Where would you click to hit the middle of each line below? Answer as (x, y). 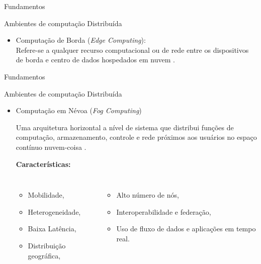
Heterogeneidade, (54, 211)
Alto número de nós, (148, 195)
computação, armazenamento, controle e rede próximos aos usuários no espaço (136, 137)
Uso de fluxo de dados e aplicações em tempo (186, 229)
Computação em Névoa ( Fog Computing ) (79, 110)
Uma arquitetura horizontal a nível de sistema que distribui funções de (125, 127)
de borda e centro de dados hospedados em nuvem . (95, 60)
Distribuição (47, 245)
